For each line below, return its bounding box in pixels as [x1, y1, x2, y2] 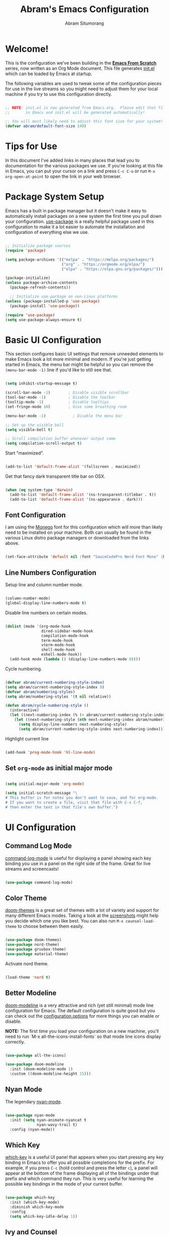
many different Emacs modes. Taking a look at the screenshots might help [5, 912, 159, 918]
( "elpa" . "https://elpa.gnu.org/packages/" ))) [61, 266, 163, 272]
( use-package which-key [5, 1195, 55, 1200]
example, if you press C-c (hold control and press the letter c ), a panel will [5, 1165, 158, 1171]
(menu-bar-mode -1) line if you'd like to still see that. [5, 367, 112, 373]
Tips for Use [5, 141, 57, 152]
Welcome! [5, 43, 49, 54]
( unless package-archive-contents [5, 280, 78, 285]
